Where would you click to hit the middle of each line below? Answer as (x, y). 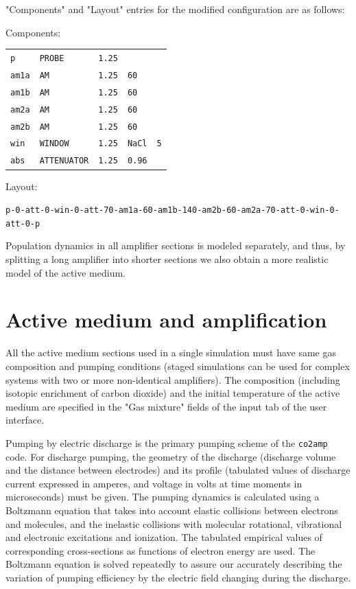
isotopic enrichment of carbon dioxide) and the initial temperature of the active (173, 393)
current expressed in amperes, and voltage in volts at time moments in (154, 483)
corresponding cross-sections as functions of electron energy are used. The (161, 550)
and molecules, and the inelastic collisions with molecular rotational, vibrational (174, 523)
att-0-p (23, 223)
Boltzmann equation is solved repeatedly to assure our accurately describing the (174, 564)
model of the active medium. (66, 272)
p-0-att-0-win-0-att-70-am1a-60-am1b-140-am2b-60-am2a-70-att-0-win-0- (173, 210)
